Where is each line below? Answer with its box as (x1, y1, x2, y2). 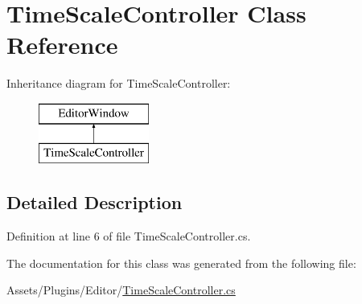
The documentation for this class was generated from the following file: (6, 254, 356, 271)
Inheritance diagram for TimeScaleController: (6, 75, 231, 92)
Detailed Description (6, 190, 183, 215)
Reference (6, 28, 118, 61)
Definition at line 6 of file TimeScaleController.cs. (6, 228, 251, 244)
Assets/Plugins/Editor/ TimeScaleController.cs (6, 281, 236, 298)
